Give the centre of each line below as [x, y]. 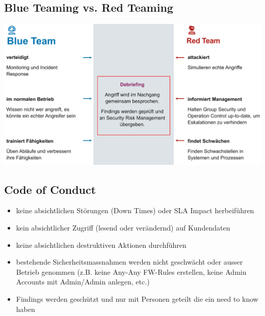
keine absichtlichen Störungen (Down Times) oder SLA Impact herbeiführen [135, 210]
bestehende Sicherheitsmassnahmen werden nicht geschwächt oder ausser [129, 262]
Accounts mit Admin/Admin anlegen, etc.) [83, 282]
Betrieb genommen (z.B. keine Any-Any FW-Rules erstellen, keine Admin [131, 271]
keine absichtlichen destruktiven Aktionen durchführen [101, 245]
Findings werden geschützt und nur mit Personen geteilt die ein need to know [137, 298]
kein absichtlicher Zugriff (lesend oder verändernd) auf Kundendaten [123, 227]
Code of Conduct [50, 189]
